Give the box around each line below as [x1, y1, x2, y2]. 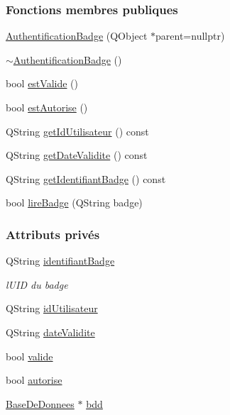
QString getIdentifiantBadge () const [6, 171, 166, 186]
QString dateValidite [6, 324, 95, 339]
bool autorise [6, 372, 62, 387]
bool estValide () [6, 76, 78, 91]
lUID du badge [6, 277, 68, 292]
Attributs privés [6, 225, 100, 243]
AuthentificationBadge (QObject [6, 28, 148, 43]
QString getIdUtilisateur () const [6, 123, 149, 138]
